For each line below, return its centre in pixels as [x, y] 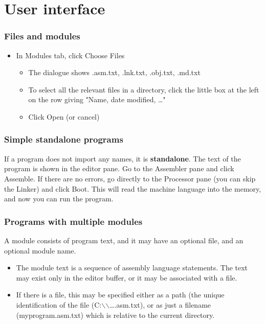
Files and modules [42, 36]
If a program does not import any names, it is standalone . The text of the [123, 158]
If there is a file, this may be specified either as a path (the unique [120, 295]
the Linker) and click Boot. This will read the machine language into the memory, [133, 188]
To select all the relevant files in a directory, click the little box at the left [144, 89]
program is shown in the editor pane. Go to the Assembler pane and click [119, 168]
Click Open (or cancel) [64, 116]
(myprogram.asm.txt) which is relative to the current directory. [115, 315]
